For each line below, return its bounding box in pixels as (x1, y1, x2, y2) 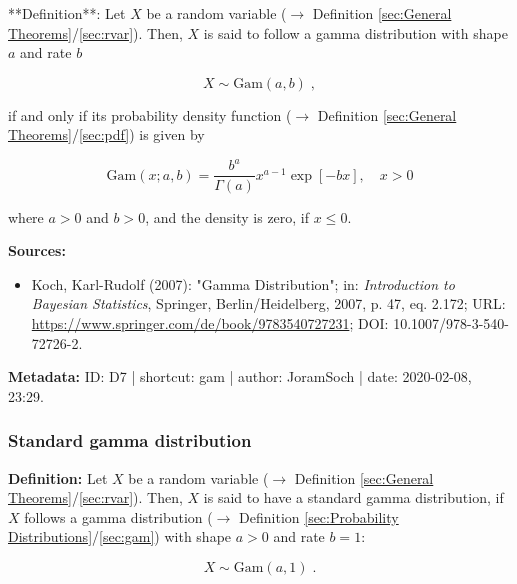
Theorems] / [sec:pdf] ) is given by (8, 124, 205, 145)
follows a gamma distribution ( (24, 506, 213, 527)
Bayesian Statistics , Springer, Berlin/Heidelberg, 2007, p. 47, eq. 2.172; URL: (31, 293, 506, 314)
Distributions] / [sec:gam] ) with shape (8, 526, 232, 547)
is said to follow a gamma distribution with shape (203, 22, 508, 43)
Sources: (8, 240, 66, 261)
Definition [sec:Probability (239, 506, 399, 527)
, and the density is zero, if (145, 206, 310, 227)
